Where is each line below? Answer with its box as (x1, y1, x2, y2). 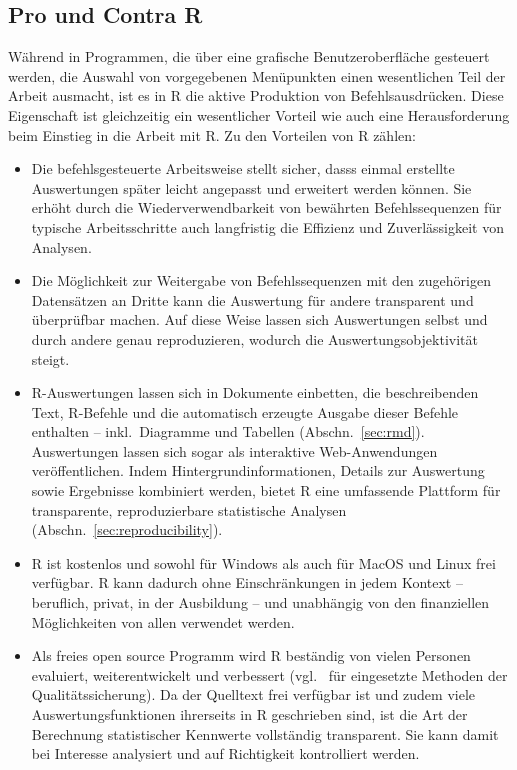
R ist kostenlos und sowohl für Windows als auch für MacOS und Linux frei (31, 552, 496, 573)
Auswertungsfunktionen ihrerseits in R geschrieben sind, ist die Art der (31, 704, 468, 725)
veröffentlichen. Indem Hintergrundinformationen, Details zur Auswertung (31, 460, 485, 481)
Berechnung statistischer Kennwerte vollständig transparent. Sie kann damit (31, 723, 499, 744)
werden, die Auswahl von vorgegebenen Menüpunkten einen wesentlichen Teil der (8, 65, 506, 86)
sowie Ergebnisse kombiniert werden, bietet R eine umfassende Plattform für (31, 480, 501, 501)
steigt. (31, 348, 70, 369)
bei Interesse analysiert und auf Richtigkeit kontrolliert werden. (31, 743, 420, 764)
